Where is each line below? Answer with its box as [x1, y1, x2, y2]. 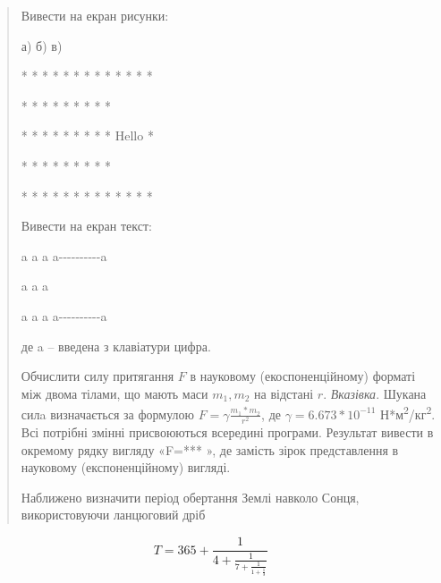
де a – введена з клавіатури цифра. [21, 336, 211, 355]
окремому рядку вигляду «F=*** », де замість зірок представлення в [21, 440, 399, 459]
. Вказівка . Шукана [323, 384, 427, 402]
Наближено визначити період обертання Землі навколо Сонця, [21, 487, 360, 506]
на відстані [254, 384, 314, 402]
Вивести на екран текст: [21, 216, 152, 235]
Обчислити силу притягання [21, 367, 174, 385]
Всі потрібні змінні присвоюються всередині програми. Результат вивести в [21, 423, 434, 442]
